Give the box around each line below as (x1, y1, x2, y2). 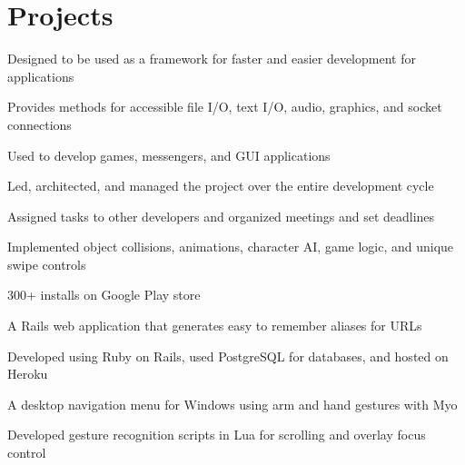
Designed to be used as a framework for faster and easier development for (7, 49, 416, 68)
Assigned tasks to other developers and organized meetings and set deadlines (7, 206, 435, 225)
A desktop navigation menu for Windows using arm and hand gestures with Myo (7, 394, 458, 413)
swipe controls (7, 254, 86, 273)
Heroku (7, 364, 48, 383)
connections (7, 114, 72, 134)
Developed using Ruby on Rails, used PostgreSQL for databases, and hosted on (7, 346, 449, 365)
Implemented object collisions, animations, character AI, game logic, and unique (7, 237, 454, 256)
